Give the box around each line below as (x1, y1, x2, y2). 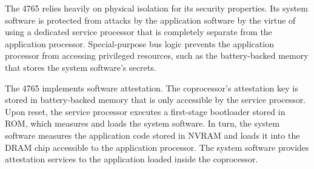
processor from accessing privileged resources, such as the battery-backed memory (5, 49, 309, 62)
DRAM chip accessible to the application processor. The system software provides (5, 141, 309, 153)
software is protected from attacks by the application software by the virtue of (5, 13, 296, 26)
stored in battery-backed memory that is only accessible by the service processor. (5, 93, 306, 106)
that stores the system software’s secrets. (5, 61, 156, 73)
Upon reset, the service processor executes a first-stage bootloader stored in (5, 105, 286, 118)
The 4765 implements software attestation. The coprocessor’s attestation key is (5, 81, 298, 94)
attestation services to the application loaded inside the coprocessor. (5, 153, 258, 165)
